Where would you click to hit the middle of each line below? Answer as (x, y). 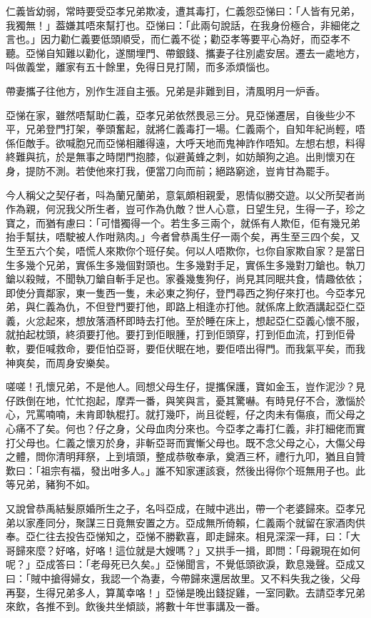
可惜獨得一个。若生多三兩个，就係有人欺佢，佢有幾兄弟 (230, 222)
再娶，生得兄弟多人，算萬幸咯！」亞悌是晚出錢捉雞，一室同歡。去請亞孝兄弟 (185, 592)
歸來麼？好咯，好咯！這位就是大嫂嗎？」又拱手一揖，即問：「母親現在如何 (188, 550)
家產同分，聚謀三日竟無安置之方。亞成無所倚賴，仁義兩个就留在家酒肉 (190, 522)
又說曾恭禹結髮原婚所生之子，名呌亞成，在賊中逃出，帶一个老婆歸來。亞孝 (181, 508)
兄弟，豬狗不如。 (55, 484)
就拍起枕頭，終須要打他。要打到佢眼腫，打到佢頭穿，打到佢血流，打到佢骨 (181, 334)
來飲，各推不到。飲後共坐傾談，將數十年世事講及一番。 (136, 606)
